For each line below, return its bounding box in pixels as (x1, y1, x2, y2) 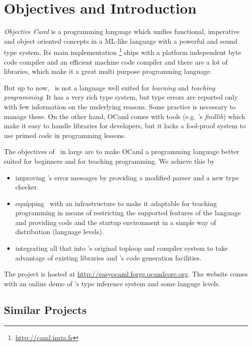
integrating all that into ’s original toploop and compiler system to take (15, 243, 228, 253)
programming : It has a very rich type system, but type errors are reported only (4, 92, 238, 102)
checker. (15, 182, 39, 192)
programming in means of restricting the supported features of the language (15, 208, 241, 218)
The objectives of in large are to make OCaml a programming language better (4, 146, 239, 156)
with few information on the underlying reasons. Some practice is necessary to (4, 101, 236, 111)
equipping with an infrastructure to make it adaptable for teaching (15, 198, 217, 208)
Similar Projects (4, 302, 87, 317)
